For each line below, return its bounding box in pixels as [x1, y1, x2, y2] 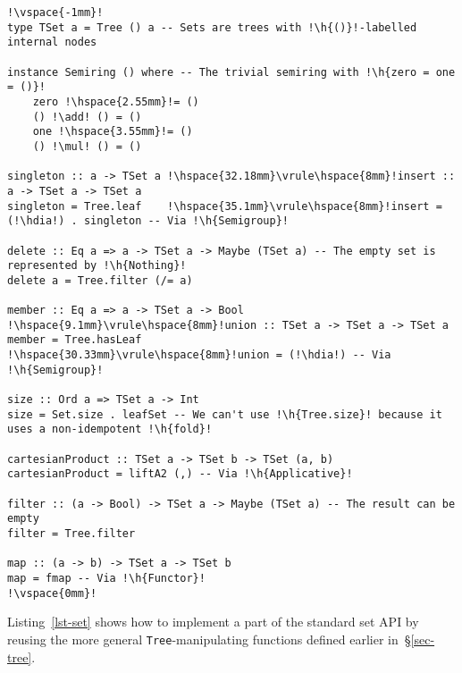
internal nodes [7, 36, 97, 49]
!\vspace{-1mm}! [7, 6, 104, 19]
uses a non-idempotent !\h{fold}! [7, 423, 213, 436]
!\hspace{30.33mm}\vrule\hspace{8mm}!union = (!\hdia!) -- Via [7, 349, 391, 362]
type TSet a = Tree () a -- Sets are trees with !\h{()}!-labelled [7, 21, 417, 34]
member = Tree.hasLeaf [7, 333, 142, 347]
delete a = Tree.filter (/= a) [7, 273, 193, 287]
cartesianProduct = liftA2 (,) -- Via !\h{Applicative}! [7, 467, 353, 481]
